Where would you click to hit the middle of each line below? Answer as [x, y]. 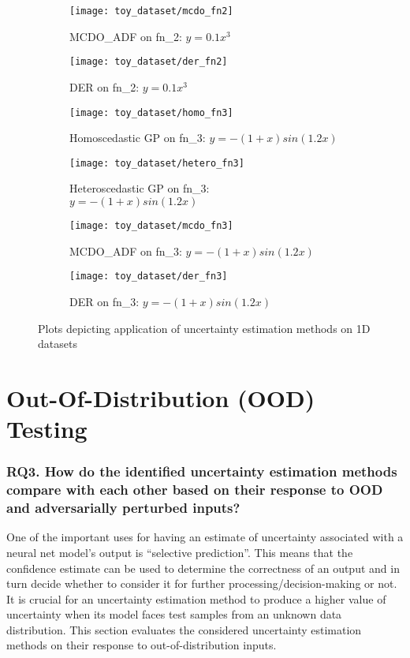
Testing [47, 429]
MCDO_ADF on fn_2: [126, 36]
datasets [58, 344]
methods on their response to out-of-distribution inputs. [142, 645]
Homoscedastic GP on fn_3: [138, 138]
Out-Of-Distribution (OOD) [161, 397]
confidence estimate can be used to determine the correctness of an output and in [203, 568]
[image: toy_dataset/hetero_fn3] [157, 163]
